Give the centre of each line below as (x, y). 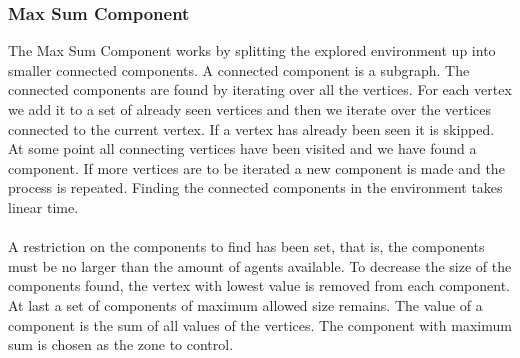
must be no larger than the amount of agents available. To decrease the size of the (260, 265)
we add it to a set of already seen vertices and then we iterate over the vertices (250, 109)
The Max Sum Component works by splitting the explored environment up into (252, 50)
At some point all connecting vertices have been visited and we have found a (242, 148)
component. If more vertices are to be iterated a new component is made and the (256, 167)
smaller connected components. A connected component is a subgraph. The (239, 69)
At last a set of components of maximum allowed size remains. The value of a (245, 304)
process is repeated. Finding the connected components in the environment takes (255, 187)
